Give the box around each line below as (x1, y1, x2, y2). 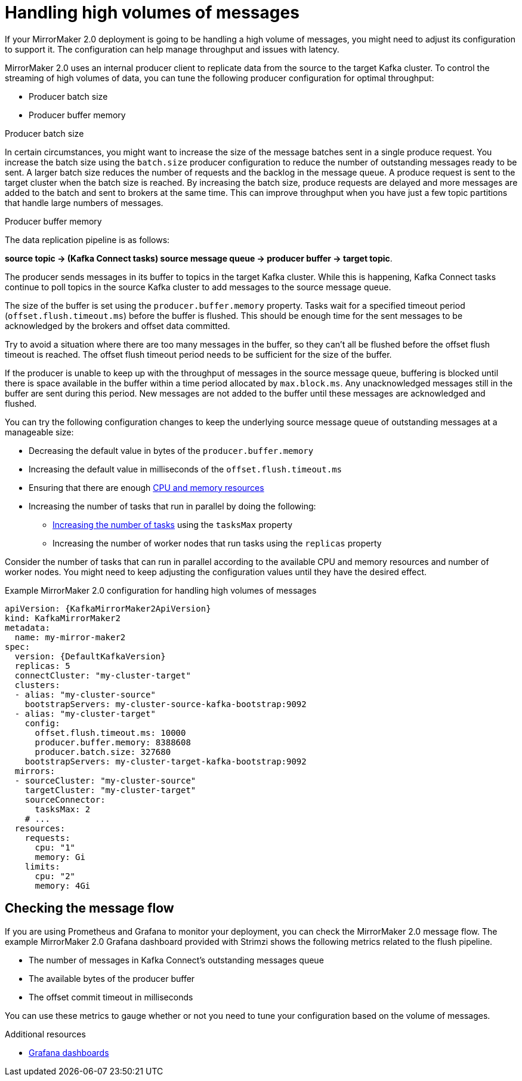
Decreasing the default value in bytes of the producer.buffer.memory (29, 445, 314, 456)
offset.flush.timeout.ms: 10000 (35, 727, 186, 738)
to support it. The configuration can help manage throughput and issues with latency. (5, 44, 339, 54)
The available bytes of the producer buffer (29, 973, 195, 984)
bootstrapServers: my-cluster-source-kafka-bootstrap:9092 (24, 699, 307, 709)
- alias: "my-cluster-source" (14, 689, 156, 699)
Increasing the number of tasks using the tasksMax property (52, 519, 293, 530)
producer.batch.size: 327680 (35, 747, 171, 757)
